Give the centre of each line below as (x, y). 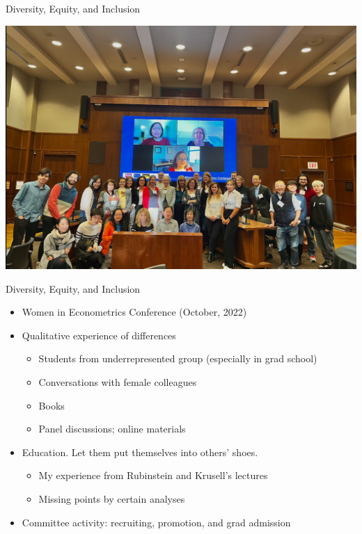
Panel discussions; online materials (112, 429)
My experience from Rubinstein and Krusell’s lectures (153, 475)
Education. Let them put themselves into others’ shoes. (140, 452)
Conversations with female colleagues (118, 382)
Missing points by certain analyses (112, 498)
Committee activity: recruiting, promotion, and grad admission (156, 522)
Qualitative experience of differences (99, 335)
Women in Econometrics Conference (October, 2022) (134, 312)
